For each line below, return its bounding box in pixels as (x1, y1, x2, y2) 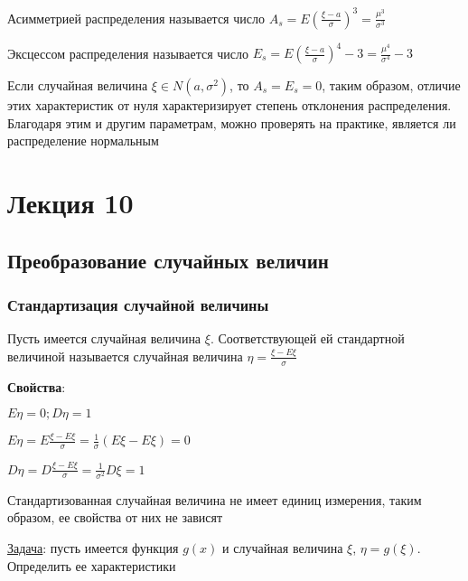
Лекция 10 (7, 183, 134, 220)
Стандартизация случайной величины (7, 293, 269, 315)
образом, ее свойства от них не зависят (7, 508, 223, 527)
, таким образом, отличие (322, 76, 461, 94)
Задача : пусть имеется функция (7, 538, 179, 557)
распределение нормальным (7, 131, 159, 150)
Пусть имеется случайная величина (7, 329, 201, 348)
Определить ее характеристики (7, 556, 176, 575)
